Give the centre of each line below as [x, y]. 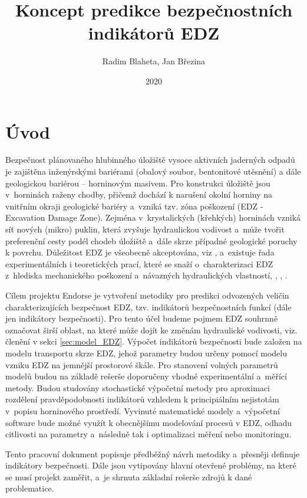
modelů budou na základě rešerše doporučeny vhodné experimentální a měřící [146, 376]
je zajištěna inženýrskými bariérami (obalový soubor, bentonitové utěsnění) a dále [153, 171]
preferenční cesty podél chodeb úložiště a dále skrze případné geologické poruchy [151, 240]
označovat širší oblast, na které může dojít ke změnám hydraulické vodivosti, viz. [151, 330]
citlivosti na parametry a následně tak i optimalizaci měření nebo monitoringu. [148, 434]
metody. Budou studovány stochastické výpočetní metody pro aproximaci [138, 387]
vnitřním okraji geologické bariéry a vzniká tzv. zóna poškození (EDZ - [134, 206]
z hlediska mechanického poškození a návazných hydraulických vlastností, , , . [146, 275]
